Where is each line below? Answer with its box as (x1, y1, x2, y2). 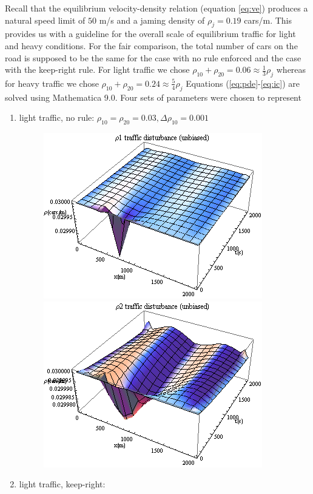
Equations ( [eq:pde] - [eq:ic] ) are (186, 76, 300, 89)
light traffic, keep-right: (19, 478, 106, 490)
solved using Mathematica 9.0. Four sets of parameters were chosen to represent (5, 90, 301, 103)
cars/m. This (244, 13, 292, 26)
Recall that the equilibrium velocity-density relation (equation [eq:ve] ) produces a (5, 2, 308, 14)
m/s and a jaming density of (99, 13, 205, 26)
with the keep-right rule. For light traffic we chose (5, 63, 190, 76)
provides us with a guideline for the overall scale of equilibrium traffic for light (5, 27, 296, 40)
